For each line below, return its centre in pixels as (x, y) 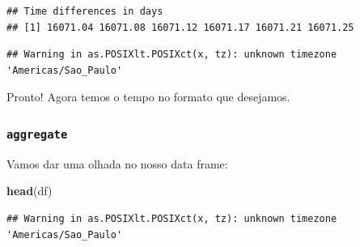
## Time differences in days (85, 11)
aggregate (37, 134)
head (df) (30, 191)
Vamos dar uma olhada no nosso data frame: (117, 163)
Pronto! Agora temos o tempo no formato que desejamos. (148, 97)
